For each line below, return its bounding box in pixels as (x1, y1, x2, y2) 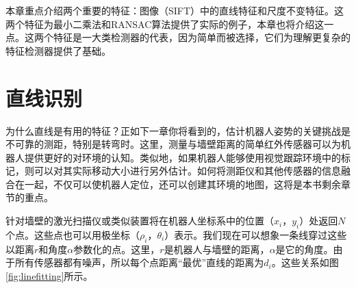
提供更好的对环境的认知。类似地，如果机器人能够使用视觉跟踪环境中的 (24, 150, 341, 164)
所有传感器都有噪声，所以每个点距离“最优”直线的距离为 (14, 255, 264, 270)
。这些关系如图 (271, 255, 339, 270)
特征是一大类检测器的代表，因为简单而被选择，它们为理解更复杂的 (53, 30, 351, 44)
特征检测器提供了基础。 (5, 43, 111, 57)
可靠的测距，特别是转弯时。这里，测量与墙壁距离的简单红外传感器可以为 (14, 137, 341, 151)
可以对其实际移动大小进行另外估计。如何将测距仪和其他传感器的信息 (34, 163, 341, 178)
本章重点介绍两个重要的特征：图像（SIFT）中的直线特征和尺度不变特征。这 (5, 3, 344, 17)
